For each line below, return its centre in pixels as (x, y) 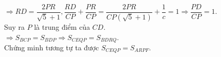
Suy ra (15, 26)
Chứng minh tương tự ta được (52, 47)
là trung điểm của (62, 26)
